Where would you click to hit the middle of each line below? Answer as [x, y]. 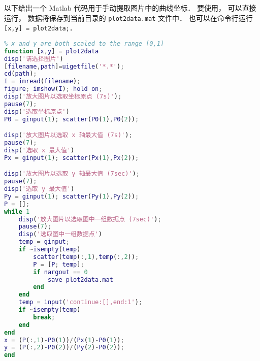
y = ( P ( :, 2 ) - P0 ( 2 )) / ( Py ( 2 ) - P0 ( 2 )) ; [64, 348]
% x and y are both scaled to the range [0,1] [84, 43]
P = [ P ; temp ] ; [59, 264]
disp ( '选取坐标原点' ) [37, 111]
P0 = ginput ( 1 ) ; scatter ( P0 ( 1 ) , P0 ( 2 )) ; [72, 119]
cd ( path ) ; [21, 74]
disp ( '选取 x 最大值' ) [39, 150]
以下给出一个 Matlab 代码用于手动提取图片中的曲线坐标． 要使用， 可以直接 [130, 8]
